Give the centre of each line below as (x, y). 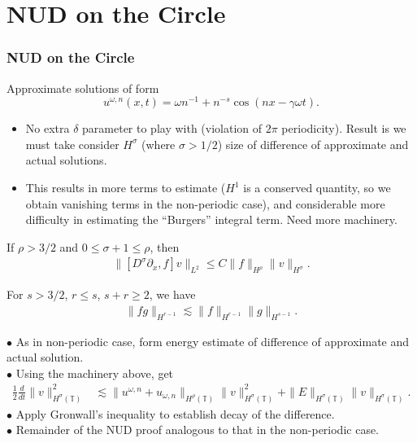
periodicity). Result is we (344, 128)
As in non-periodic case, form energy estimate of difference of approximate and (213, 341)
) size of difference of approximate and (313, 144)
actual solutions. (66, 160)
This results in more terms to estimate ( (126, 188)
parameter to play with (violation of (172, 128)
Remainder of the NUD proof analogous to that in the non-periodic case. (198, 430)
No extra (48, 128)
